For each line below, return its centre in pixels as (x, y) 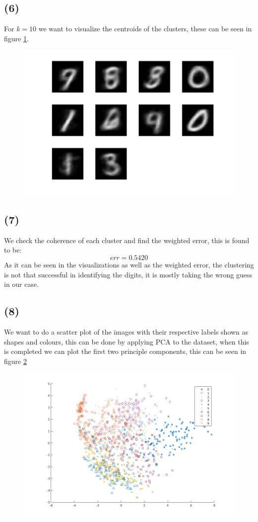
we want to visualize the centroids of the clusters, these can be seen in (145, 29)
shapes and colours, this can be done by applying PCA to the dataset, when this (127, 341)
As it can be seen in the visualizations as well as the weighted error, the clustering (129, 265)
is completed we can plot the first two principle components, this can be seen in (125, 351)
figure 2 (15, 361)
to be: (13, 250)
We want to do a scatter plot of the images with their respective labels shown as (126, 332)
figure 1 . (16, 38)
